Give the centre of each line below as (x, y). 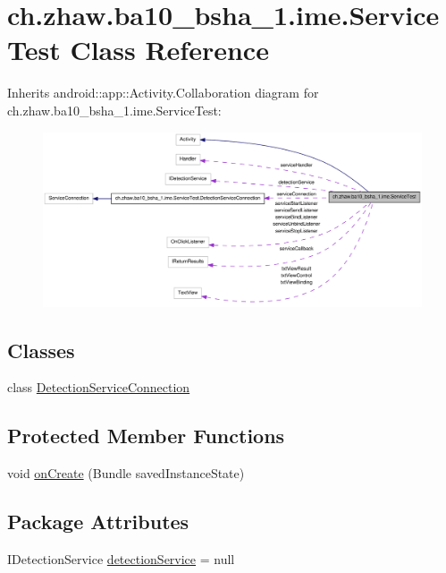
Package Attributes (98, 522)
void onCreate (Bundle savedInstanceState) (126, 473)
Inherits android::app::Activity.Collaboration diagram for (163, 93)
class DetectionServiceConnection (99, 387)
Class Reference (169, 50)
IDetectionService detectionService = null (121, 558)
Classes (41, 350)
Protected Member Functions (146, 436)
